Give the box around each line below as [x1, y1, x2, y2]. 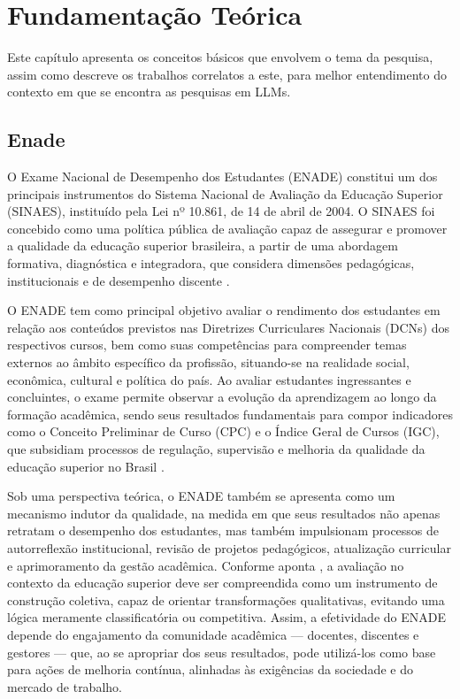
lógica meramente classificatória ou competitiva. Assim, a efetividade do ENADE [7, 608, 446, 626]
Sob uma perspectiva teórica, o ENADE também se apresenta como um [7, 487, 395, 505]
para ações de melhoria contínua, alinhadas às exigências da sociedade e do [7, 660, 413, 679]
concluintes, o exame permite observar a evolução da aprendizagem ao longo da [7, 388, 437, 406]
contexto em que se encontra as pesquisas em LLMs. [7, 82, 291, 101]
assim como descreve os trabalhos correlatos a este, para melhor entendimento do [7, 65, 447, 83]
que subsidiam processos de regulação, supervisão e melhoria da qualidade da [7, 440, 425, 458]
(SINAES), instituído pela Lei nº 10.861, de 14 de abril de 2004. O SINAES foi [7, 202, 435, 220]
